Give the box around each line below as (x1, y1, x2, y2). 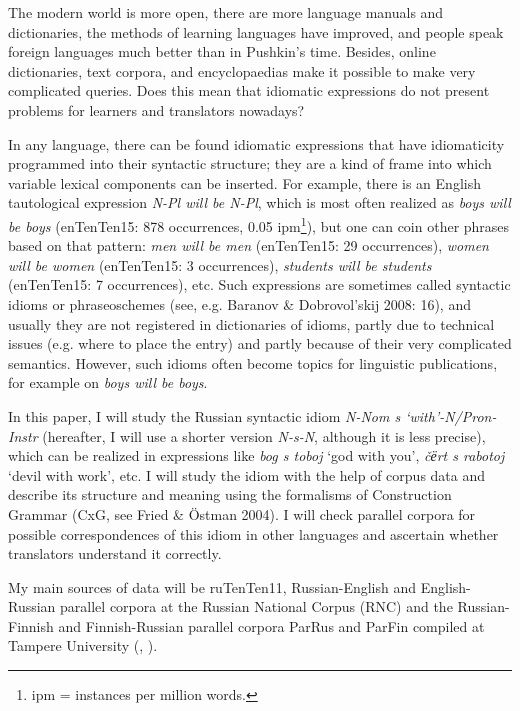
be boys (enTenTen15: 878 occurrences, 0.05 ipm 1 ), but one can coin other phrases (8, 212, 510, 236)
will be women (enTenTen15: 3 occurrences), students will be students (8, 254, 432, 275)
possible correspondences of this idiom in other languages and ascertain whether (8, 523, 499, 544)
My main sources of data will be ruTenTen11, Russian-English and (8, 576, 417, 597)
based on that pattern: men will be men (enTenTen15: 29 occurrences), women (8, 235, 489, 256)
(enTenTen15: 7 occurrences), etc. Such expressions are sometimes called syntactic (8, 274, 511, 295)
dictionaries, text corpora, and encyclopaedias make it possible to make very (8, 60, 476, 81)
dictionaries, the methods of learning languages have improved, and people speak (8, 21, 504, 42)
